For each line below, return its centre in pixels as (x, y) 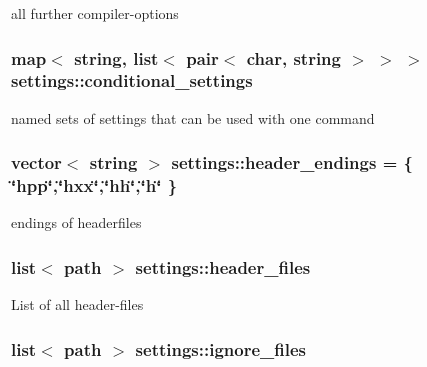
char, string (293, 57)
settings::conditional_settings (132, 80)
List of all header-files (77, 304)
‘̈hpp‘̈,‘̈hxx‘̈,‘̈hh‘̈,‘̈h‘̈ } (94, 185)
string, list (116, 57)
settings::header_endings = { (292, 162)
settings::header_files (223, 266)
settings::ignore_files (220, 348)
